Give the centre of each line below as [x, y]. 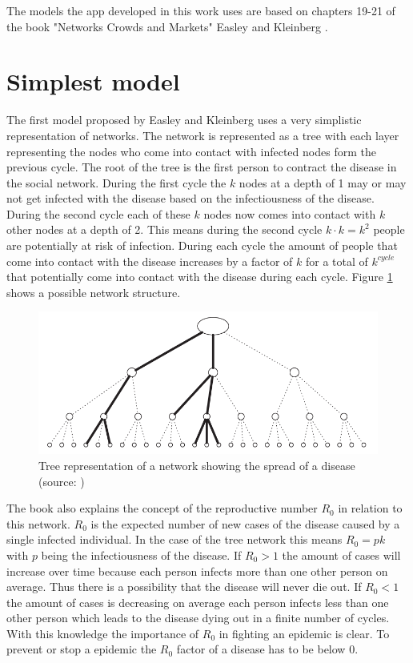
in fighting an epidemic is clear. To [304, 633]
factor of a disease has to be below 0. [267, 649]
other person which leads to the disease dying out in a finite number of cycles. [198, 618]
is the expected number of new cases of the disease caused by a [245, 523]
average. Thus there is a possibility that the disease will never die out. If [184, 587]
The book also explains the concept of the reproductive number [162, 508]
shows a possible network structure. [94, 292]
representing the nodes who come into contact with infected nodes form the [191, 151]
